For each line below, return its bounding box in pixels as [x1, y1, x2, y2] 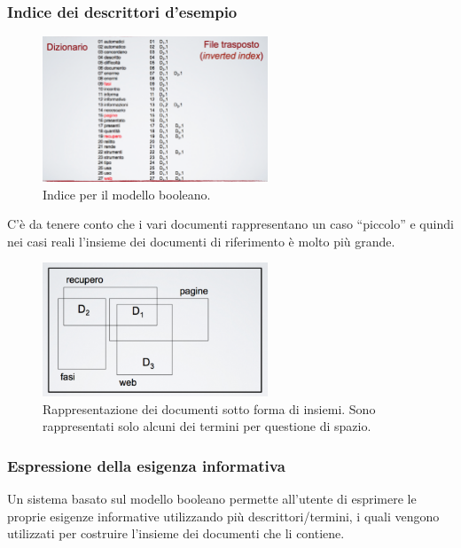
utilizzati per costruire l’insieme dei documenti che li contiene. [7, 524, 345, 543]
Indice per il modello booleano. [43, 184, 211, 203]
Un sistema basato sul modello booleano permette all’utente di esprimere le [7, 489, 417, 508]
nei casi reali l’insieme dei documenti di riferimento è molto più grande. [7, 231, 395, 250]
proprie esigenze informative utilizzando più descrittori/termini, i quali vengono [7, 506, 440, 525]
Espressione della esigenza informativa [7, 454, 285, 476]
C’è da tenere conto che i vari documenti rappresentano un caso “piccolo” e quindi [7, 215, 454, 233]
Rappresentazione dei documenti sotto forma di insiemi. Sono [43, 399, 376, 418]
